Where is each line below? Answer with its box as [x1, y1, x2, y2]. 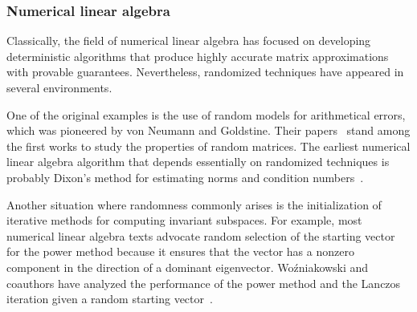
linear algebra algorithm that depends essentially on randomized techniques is [6, 153, 390, 170]
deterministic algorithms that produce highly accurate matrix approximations [6, 47, 389, 64]
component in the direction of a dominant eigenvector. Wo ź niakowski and [6, 258, 369, 275]
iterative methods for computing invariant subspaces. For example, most [6, 212, 362, 229]
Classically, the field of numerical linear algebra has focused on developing [6, 32, 371, 49]
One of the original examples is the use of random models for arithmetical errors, [6, 106, 406, 123]
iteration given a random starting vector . [6, 290, 213, 307]
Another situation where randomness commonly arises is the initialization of [6, 196, 382, 213]
